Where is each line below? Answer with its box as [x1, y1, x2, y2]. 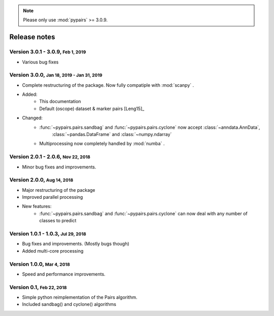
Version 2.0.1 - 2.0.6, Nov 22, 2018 [9, 153, 91, 160]
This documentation [39, 98, 81, 104]
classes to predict [39, 218, 77, 224]
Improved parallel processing [22, 194, 83, 200]
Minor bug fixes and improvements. [22, 164, 96, 170]
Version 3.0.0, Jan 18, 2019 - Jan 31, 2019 [9, 72, 102, 79]
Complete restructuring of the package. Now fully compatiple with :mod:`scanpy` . [22, 82, 194, 88]
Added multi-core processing [22, 248, 84, 254]
